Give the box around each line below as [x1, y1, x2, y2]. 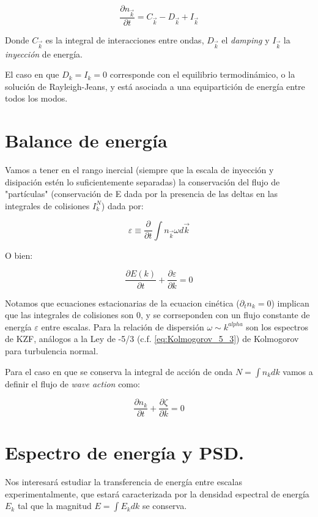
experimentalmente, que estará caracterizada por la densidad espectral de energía [5, 487, 309, 500]
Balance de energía [5, 128, 168, 153]
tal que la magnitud [17, 499, 92, 512]
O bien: [5, 248, 33, 261]
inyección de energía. [5, 47, 83, 60]
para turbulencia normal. [5, 344, 98, 357]
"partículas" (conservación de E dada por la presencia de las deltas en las [5, 187, 278, 200]
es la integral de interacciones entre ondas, [45, 33, 204, 46]
